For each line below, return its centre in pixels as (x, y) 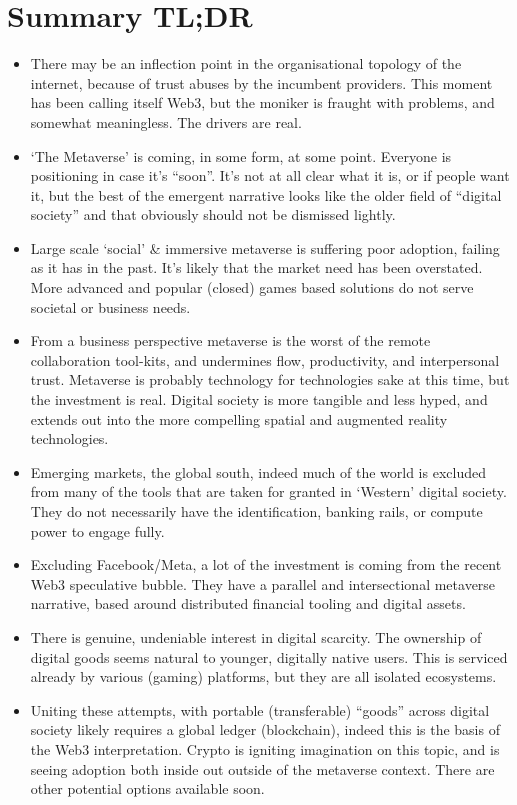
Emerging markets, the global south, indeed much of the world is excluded (258, 471)
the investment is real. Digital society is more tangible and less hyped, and (259, 399)
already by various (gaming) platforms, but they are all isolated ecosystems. (263, 676)
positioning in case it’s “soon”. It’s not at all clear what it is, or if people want (270, 175)
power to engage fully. (97, 530)
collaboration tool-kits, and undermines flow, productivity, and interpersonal (265, 359)
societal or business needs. (110, 306)
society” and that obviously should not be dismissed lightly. (213, 214)
